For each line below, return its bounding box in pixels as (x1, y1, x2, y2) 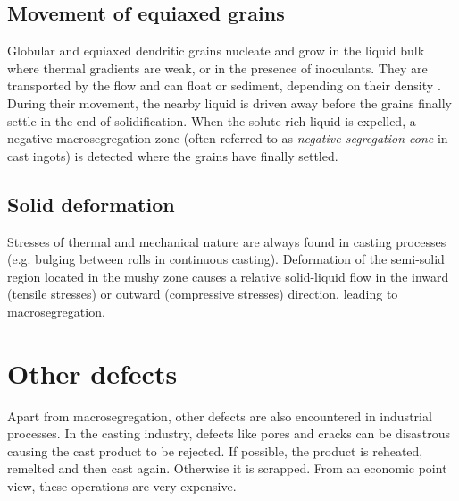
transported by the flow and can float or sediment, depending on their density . (7, 76, 441, 95)
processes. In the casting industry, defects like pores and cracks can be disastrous (7, 424, 451, 443)
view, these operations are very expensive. (7, 477, 237, 496)
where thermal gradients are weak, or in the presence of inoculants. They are (7, 58, 428, 77)
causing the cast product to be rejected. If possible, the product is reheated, (7, 441, 423, 460)
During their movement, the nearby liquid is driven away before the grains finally (7, 93, 453, 112)
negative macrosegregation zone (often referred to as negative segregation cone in (7, 129, 448, 148)
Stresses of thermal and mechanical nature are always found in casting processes (7, 232, 446, 250)
